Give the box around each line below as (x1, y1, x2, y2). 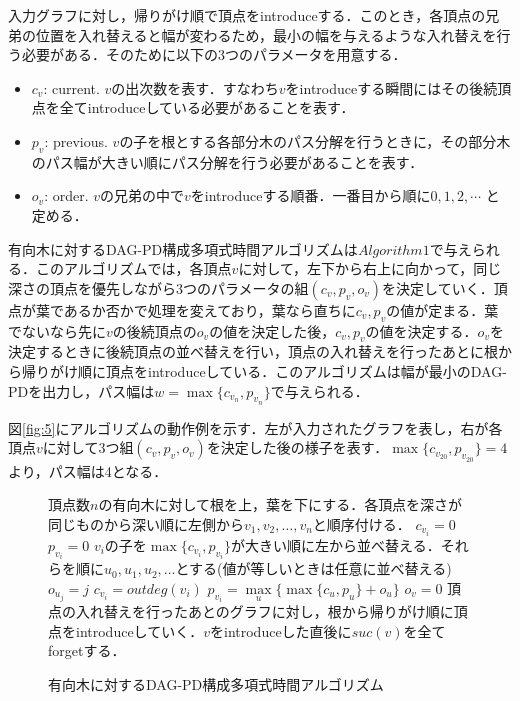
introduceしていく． (75, 620, 204, 641)
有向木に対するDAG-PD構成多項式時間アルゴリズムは (8, 238, 358, 259)
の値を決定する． (365, 320, 478, 341)
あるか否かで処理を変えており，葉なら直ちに (63, 299, 356, 320)
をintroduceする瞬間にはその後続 (285, 77, 498, 98)
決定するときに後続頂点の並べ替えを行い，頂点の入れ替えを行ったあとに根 (8, 341, 498, 362)
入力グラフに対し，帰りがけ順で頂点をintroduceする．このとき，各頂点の (8, 5, 486, 25)
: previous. (44, 130, 108, 151)
